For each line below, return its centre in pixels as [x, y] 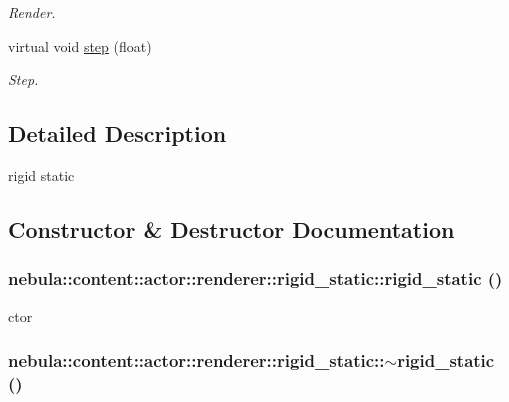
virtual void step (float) [80, 45]
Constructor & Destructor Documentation [231, 228]
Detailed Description [117, 133]
